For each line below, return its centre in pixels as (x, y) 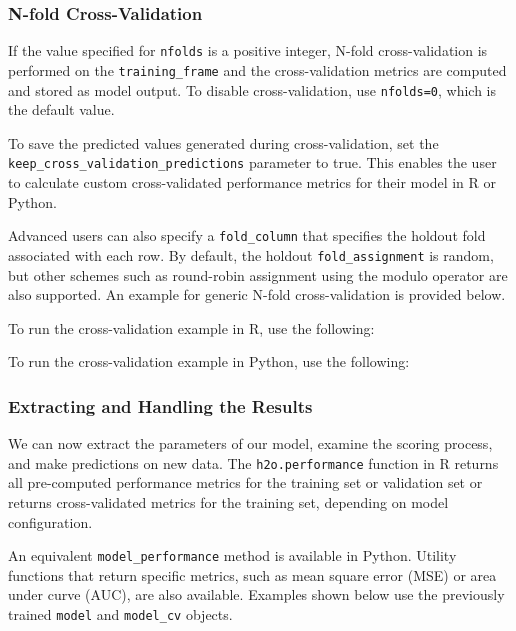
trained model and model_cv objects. (120, 614)
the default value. (61, 109)
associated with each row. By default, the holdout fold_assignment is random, (251, 254)
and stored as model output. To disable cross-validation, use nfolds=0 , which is (252, 89)
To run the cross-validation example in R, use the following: (191, 327)
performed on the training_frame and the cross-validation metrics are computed (257, 69)
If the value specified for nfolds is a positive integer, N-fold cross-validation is (248, 50)
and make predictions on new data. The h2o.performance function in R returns (253, 462)
